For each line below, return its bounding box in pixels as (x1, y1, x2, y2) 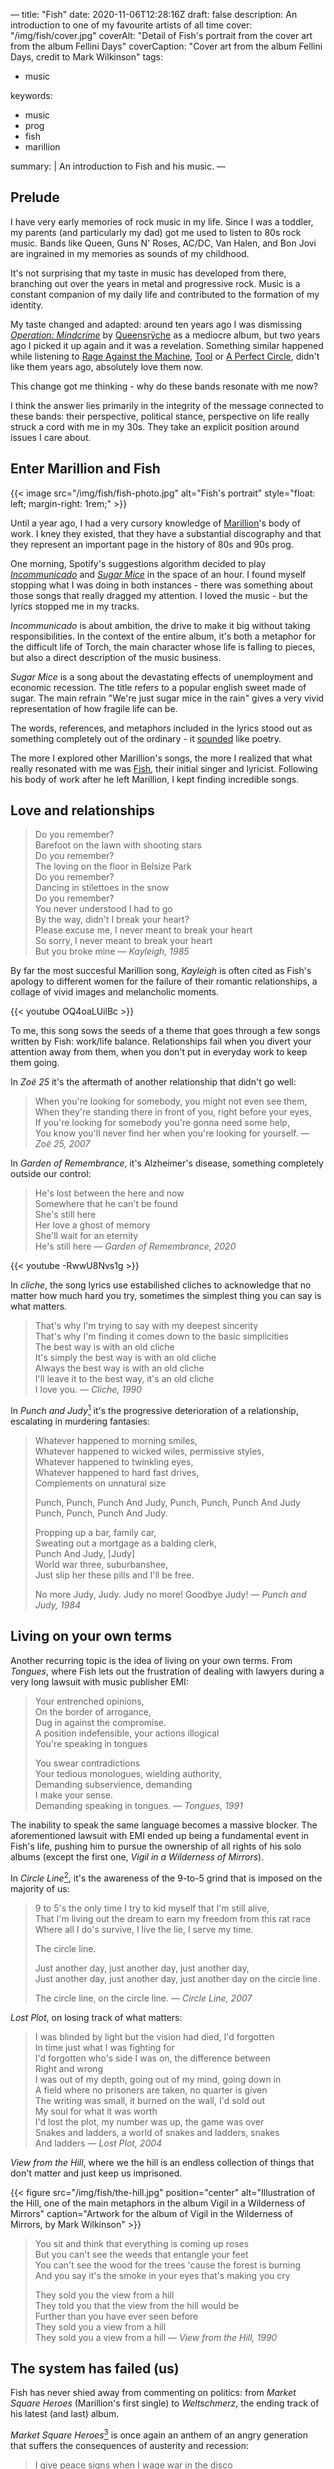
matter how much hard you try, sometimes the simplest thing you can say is (10, 1290, 322, 1302)
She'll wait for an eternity (34, 1230, 139, 1242)
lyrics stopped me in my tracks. (10, 600, 140, 612)
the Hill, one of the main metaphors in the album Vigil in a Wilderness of (10, 2197, 306, 2209)
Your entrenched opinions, (34, 1695, 145, 1707)
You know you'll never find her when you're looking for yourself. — (34, 1127, 310, 1139)
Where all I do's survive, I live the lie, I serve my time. (34, 1923, 254, 1935)
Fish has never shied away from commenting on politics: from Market (10, 2387, 297, 2399)
